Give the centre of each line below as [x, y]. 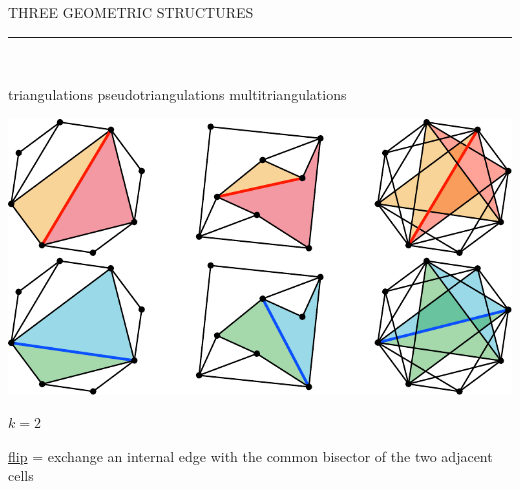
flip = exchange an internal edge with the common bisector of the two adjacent [250, 455]
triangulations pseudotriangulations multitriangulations [177, 94]
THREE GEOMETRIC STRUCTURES [131, 12]
